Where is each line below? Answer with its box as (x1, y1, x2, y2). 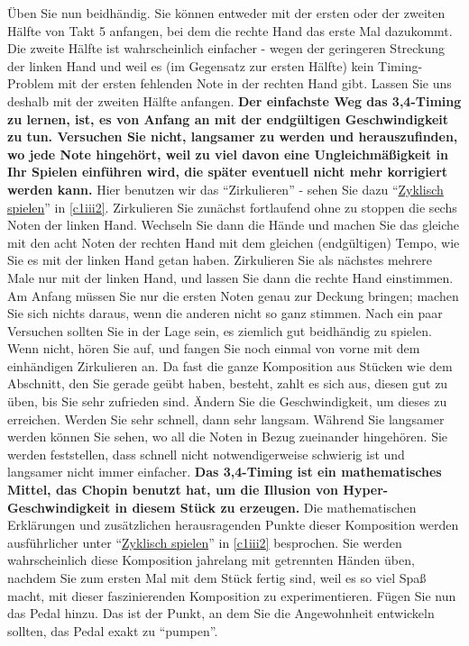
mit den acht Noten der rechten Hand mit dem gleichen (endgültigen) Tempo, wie (7, 232, 460, 251)
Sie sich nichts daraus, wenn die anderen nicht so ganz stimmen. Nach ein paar (7, 304, 443, 323)
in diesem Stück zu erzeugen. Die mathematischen (115, 497, 417, 516)
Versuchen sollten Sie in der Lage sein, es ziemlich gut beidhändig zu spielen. (7, 321, 432, 340)
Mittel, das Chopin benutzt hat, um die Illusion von (7, 480, 338, 499)
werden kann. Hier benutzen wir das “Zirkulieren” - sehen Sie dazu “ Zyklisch (7, 179, 444, 198)
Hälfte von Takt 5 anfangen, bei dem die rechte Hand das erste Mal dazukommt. (7, 21, 453, 40)
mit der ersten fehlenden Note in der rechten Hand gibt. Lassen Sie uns (58, 74, 452, 93)
